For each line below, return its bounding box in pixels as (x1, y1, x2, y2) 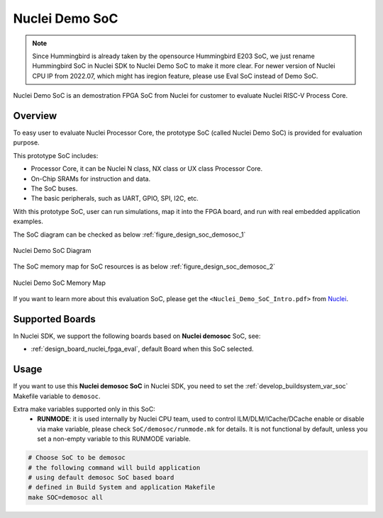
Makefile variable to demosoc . (13, 392, 101, 400)
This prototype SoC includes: (13, 151, 99, 159)
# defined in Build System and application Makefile (28, 483, 216, 492)
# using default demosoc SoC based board (28, 473, 174, 482)
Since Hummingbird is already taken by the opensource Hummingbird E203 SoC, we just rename (32, 52, 315, 60)
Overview (13, 110, 57, 122)
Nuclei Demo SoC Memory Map (13, 278, 106, 287)
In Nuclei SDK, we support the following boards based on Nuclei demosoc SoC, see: (13, 332, 261, 340)
